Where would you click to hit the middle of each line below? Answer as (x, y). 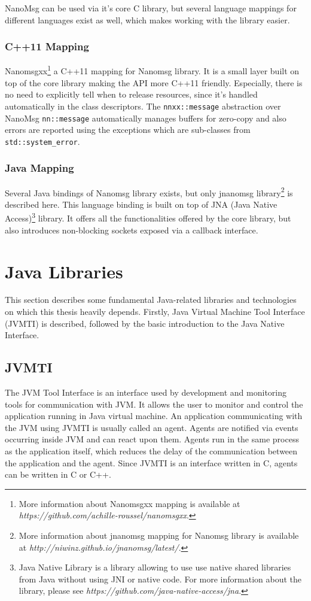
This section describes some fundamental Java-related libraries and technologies (151, 300)
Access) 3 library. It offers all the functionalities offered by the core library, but (148, 217)
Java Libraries (64, 271)
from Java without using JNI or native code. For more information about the (160, 579)
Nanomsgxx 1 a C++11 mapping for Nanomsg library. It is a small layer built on (152, 70)
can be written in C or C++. (58, 474)
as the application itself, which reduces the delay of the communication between (151, 450)
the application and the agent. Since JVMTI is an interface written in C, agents (151, 462)
